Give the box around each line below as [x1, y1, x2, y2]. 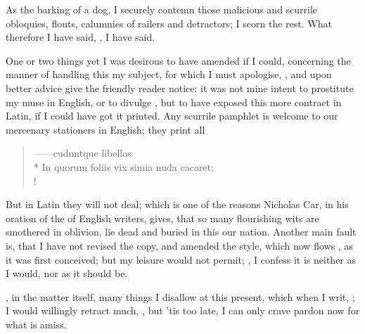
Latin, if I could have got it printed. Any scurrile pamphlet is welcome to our [6, 108, 338, 123]
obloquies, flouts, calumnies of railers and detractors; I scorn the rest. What [6, 15, 332, 30]
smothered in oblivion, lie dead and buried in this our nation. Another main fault [6, 224, 357, 239]
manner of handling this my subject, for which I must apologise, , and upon [6, 67, 332, 82]
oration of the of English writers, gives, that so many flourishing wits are [6, 210, 319, 225]
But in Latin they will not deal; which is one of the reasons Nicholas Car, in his [6, 197, 349, 212]
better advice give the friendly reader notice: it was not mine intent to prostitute [6, 80, 354, 95]
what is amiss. [6, 316, 67, 331]
